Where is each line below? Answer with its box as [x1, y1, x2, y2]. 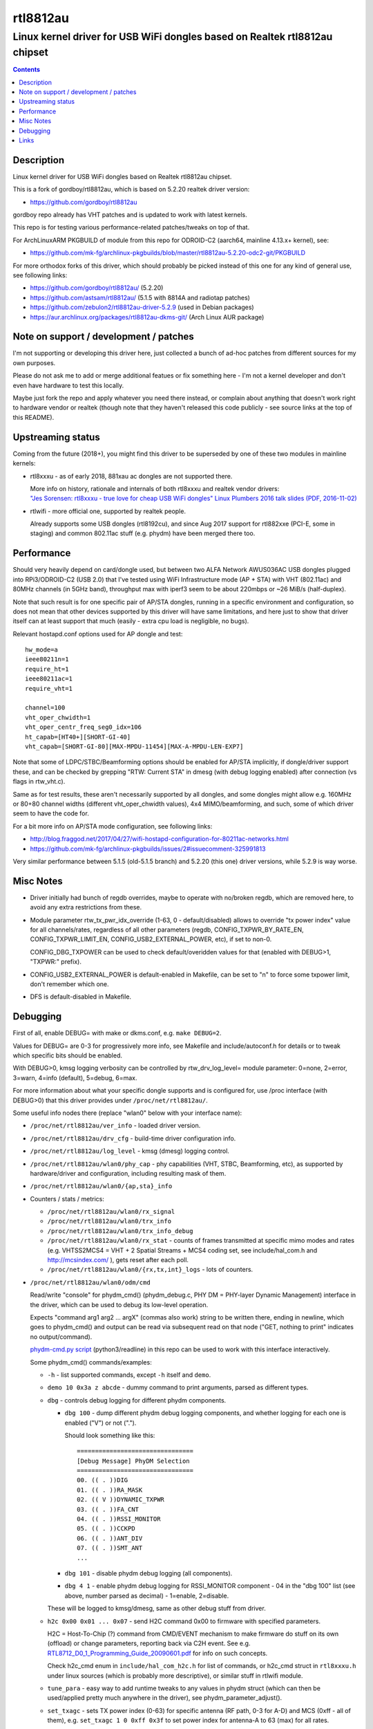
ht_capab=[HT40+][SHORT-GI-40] [25, 733, 131, 741]
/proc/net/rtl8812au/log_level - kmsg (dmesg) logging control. [30, 1147, 229, 1155]
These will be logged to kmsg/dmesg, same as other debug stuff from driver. [47, 1605, 266, 1613]
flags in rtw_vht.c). [12, 777, 66, 786]
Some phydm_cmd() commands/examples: [30, 1358, 152, 1366]
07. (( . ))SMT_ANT [77, 1544, 143, 1552]
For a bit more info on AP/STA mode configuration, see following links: [12, 822, 213, 830]
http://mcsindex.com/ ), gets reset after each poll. [47, 1256, 189, 1264]
